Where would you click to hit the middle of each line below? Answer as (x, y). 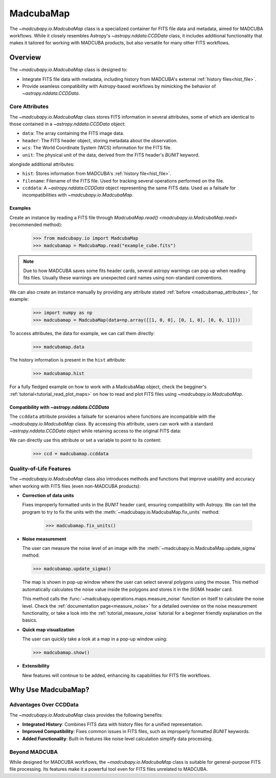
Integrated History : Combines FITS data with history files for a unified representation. (113, 724)
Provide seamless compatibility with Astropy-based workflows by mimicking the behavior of (119, 86)
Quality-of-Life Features (40, 469)
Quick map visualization (48, 630)
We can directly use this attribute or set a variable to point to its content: (85, 440)
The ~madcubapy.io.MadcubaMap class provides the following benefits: (86, 715)
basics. (30, 620)
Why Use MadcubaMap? (49, 690)
